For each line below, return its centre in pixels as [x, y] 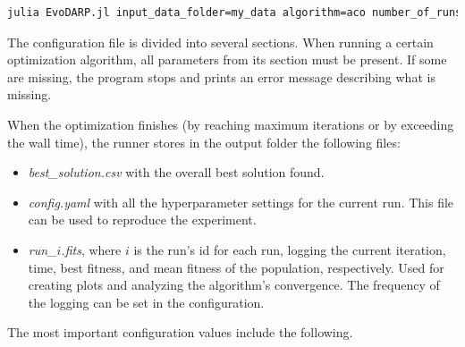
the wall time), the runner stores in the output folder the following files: [204, 142]
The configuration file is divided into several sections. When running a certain [220, 42]
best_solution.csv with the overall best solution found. [176, 172]
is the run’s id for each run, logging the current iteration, [290, 249]
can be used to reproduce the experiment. [142, 220]
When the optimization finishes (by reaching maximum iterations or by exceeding [231, 124]
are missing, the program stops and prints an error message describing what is [221, 76]
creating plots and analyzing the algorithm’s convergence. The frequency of [234, 285]
